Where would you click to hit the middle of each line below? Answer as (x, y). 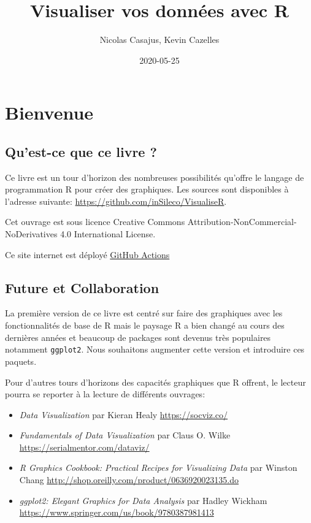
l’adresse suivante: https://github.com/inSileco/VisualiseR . (116, 201)
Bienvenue (49, 113)
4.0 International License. (108, 234)
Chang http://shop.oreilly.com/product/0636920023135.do (129, 480)
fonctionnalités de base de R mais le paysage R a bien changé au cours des (145, 325)
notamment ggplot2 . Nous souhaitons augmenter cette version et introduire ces (155, 349)
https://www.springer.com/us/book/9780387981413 (117, 512)
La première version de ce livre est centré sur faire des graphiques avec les (144, 313)
